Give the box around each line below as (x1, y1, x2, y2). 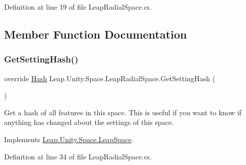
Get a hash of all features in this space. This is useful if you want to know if (4, 107, 242, 117)
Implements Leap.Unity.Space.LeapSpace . (4, 134, 134, 144)
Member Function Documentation (4, 26, 187, 42)
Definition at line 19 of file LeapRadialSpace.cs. (4, 2, 152, 12)
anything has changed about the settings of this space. (4, 117, 174, 127)
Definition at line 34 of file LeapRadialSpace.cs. (4, 151, 152, 161)
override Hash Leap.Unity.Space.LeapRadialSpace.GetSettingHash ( (4, 73, 215, 83)
